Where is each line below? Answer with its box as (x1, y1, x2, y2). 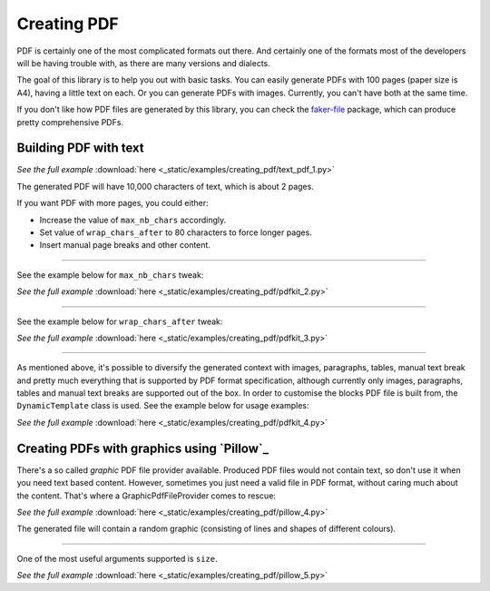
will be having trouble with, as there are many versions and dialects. (16, 57, 271, 68)
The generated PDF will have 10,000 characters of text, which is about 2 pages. (16, 181, 315, 192)
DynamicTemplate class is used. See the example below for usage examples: (16, 400, 309, 411)
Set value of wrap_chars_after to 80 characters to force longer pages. (39, 227, 312, 238)
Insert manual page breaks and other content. (39, 240, 211, 251)
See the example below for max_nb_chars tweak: (16, 269, 204, 281)
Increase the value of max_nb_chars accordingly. (39, 214, 227, 225)
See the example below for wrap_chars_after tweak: (16, 316, 223, 327)
